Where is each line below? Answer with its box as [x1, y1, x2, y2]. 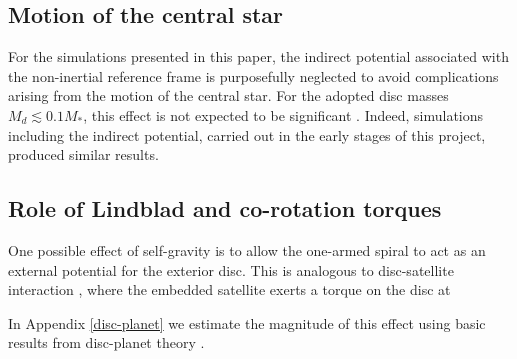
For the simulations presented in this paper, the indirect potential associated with [8, 46, 509, 67]
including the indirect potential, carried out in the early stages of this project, [8, 124, 486, 145]
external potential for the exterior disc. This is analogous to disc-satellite [8, 259, 454, 280]
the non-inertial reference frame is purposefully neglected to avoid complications [8, 65, 499, 86]
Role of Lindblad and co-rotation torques [8, 193, 442, 224]
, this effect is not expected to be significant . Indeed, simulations [83, 104, 484, 125]
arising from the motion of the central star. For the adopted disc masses [8, 85, 449, 106]
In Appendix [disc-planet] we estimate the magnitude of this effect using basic [8, 312, 486, 333]
